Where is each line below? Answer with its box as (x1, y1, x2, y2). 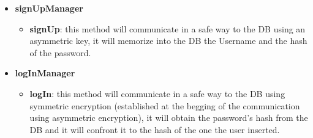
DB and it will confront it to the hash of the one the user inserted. (29, 123, 280, 136)
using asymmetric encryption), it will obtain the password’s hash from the (29, 111, 308, 124)
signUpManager (15, 2, 83, 14)
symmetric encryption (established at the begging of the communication (29, 99, 300, 112)
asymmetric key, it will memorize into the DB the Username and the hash (29, 34, 307, 47)
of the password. (29, 46, 91, 59)
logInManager (15, 67, 75, 79)
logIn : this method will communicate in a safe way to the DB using (29, 87, 285, 100)
